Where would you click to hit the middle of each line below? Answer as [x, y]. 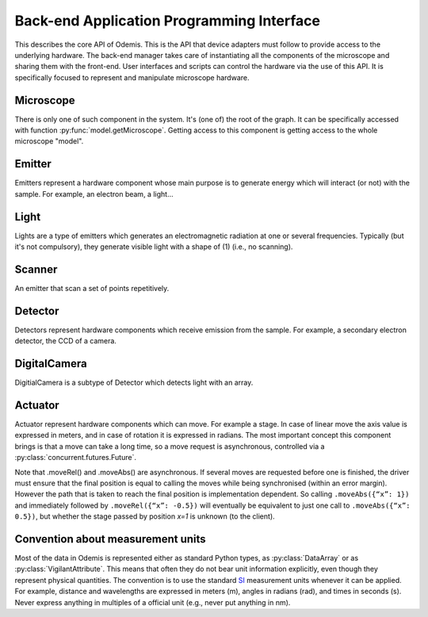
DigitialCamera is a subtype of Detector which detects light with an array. [134, 383]
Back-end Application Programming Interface [168, 21]
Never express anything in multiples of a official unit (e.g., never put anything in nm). [153, 602]
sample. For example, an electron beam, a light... [94, 194]
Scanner [36, 269]
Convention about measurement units [110, 539]
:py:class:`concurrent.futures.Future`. [75, 458]
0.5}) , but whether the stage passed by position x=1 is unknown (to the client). [145, 516]
